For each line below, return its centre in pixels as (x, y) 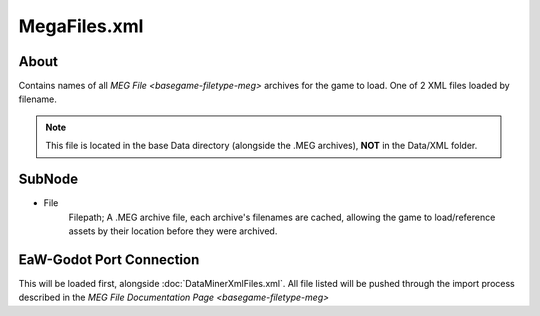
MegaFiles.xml (81, 26)
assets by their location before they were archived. (173, 231)
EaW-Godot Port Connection (109, 259)
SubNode (48, 179)
